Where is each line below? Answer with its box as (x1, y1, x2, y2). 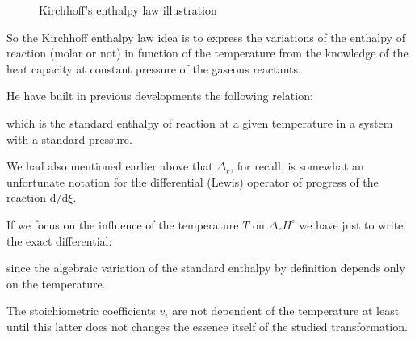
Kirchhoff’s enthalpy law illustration (39, 2, 217, 18)
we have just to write (299, 216, 404, 233)
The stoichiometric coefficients (6, 302, 156, 319)
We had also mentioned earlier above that (6, 157, 213, 174)
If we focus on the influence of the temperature (6, 216, 239, 233)
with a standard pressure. (6, 130, 132, 147)
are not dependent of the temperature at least (172, 302, 400, 319)
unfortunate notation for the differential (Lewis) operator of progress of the (6, 173, 379, 190)
